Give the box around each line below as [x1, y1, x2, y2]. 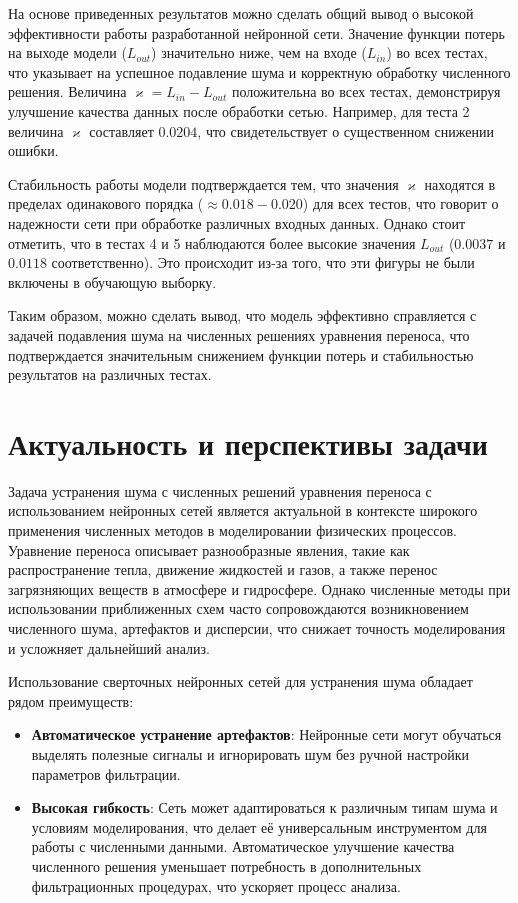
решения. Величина [8, 81, 127, 102]
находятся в [424, 173, 496, 194]
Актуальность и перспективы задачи [8, 422, 488, 463]
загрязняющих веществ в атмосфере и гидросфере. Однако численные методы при [8, 578, 511, 599]
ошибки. [8, 140, 59, 161]
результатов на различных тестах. [8, 364, 212, 385]
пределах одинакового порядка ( [8, 193, 204, 214]
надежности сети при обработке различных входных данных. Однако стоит [8, 212, 466, 233]
